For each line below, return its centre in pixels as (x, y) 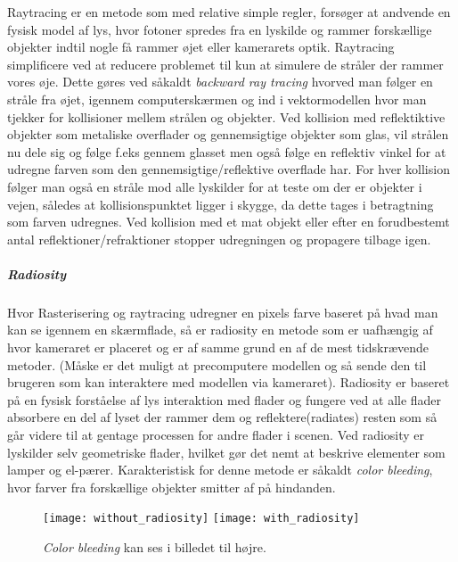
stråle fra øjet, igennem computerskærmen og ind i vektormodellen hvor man (217, 99)
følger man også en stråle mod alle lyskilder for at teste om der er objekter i (215, 186)
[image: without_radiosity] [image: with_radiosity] (201, 519)
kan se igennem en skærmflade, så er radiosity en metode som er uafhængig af (220, 330)
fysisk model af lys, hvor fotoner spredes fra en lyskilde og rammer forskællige (220, 29)
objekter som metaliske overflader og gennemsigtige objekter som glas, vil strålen (228, 134)
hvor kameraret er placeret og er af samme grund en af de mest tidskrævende (218, 347)
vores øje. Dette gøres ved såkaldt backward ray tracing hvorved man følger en (220, 82)
